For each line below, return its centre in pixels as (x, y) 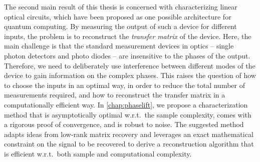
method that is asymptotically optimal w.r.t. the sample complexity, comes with (128, 114)
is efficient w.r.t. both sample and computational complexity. (98, 153)
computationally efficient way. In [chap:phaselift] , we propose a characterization (126, 104)
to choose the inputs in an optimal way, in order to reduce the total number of (124, 85)
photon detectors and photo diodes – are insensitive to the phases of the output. (127, 55)
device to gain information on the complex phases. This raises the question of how (130, 75)
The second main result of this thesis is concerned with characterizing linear (121, 6)
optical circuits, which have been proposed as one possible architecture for (118, 16)
